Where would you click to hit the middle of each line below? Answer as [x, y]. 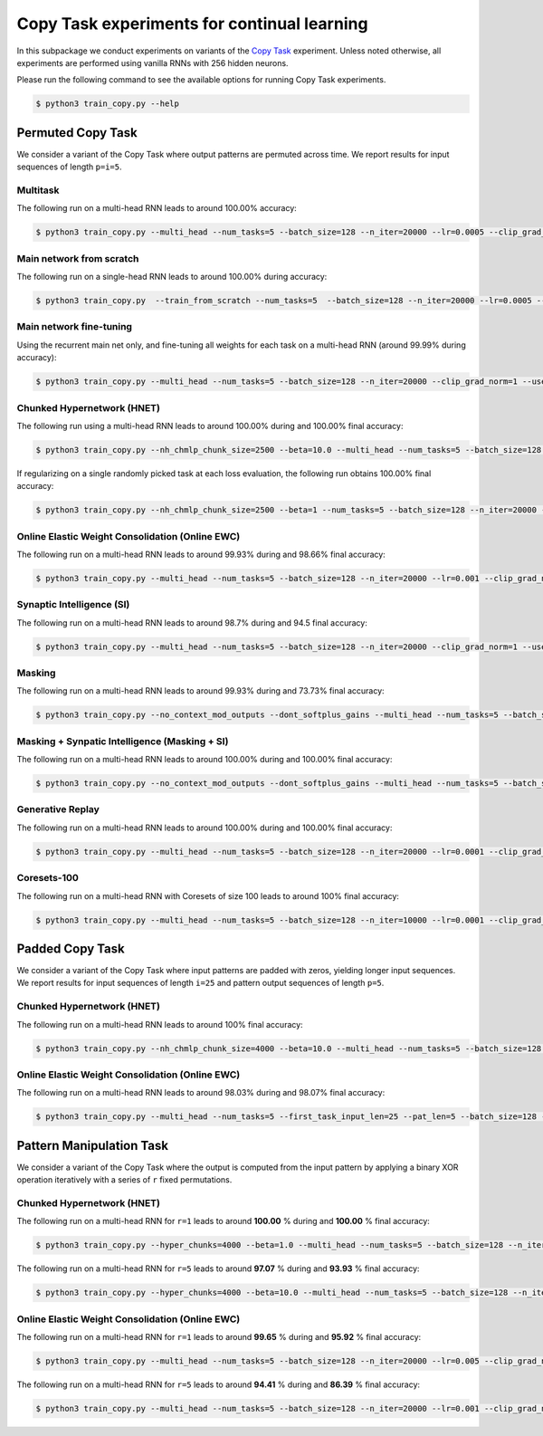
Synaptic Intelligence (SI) [73, 605]
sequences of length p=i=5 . [69, 167]
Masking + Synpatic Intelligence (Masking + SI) [123, 741]
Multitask [38, 190]
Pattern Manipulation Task [93, 1145]
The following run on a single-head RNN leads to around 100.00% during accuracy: [172, 277]
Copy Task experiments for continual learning [192, 24]
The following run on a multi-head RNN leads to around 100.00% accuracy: [157, 208]
